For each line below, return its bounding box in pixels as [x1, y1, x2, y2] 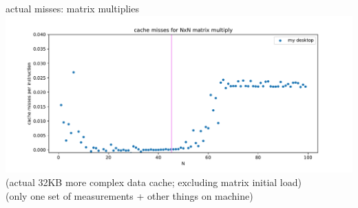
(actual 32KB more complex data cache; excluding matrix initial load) [6, 175, 302, 189]
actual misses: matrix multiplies [6, 1, 139, 15]
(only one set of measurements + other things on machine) [6, 188, 253, 203]
